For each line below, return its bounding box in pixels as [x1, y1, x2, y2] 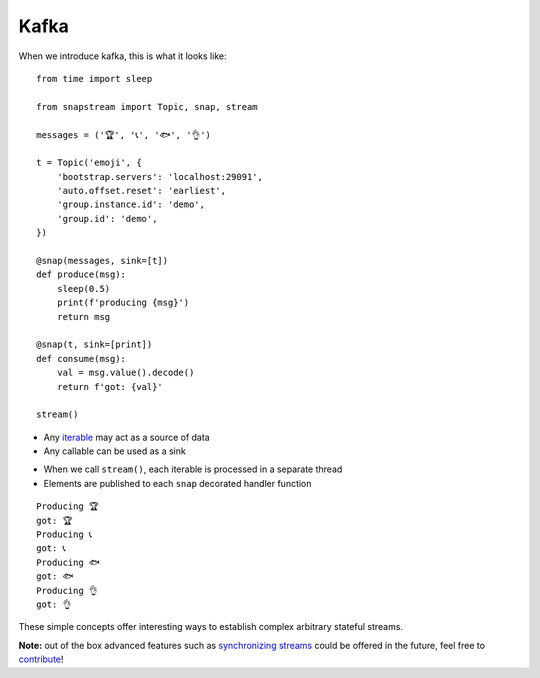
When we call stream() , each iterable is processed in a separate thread [43, 463, 343, 475]
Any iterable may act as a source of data [43, 431, 210, 443]
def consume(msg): [36, 353, 127, 364]
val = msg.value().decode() [56, 367, 195, 379]
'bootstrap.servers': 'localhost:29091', [56, 171, 264, 182]
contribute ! [18, 653, 64, 665]
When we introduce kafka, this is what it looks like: [18, 50, 227, 62]
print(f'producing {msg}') [56, 297, 190, 309]
